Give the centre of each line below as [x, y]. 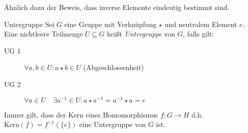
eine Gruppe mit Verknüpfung [110, 24]
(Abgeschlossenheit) [114, 67]
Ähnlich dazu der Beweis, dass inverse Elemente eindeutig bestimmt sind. [117, 7]
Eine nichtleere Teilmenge [43, 34]
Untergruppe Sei [29, 24]
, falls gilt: [199, 34]
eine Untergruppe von [112, 124]
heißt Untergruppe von [141, 34]
